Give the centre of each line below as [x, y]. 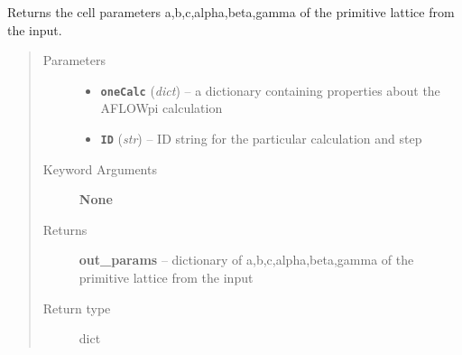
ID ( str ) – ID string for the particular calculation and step [261, 139]
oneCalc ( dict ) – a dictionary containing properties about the [270, 90]
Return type [77, 308]
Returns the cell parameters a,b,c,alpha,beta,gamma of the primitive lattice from [231, 12]
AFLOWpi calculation [162, 108]
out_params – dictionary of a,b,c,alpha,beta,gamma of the [246, 260]
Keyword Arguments [100, 168]
